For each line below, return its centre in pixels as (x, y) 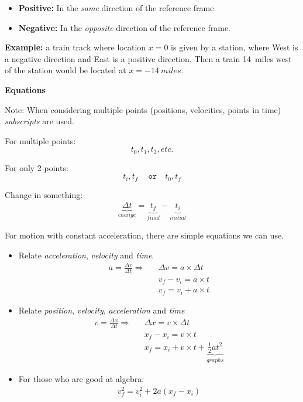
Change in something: (44, 194)
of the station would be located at (66, 70)
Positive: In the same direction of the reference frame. (117, 8)
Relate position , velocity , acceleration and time (101, 310)
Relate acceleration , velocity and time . (86, 255)
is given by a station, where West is (235, 47)
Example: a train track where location (75, 47)
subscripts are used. (39, 121)
